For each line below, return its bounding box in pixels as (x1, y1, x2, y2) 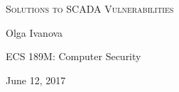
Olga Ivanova (6, 25, 63, 40)
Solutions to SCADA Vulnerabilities (6, 1, 174, 16)
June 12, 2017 (6, 72, 66, 87)
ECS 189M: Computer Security (6, 49, 141, 64)
